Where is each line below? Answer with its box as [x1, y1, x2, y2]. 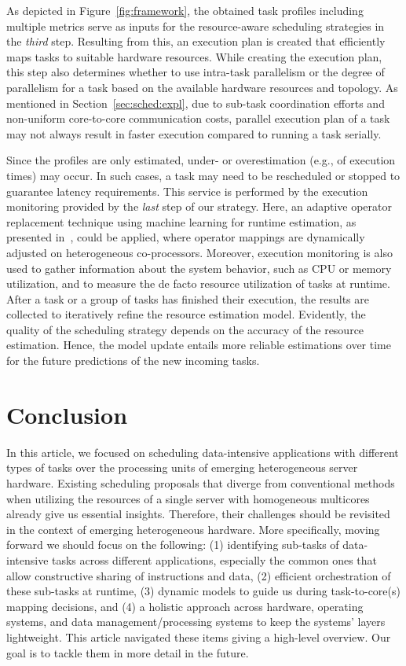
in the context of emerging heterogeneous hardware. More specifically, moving [6, 521, 380, 537]
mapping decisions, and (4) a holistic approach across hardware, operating [6, 598, 364, 614]
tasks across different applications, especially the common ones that [52, 551, 377, 568]
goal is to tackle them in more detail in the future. [6, 644, 249, 660]
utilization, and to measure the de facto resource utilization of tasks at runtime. [6, 275, 390, 292]
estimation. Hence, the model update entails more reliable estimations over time [6, 337, 391, 353]
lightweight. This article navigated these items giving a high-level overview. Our [6, 628, 391, 645]
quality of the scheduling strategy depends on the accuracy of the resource [6, 321, 364, 337]
